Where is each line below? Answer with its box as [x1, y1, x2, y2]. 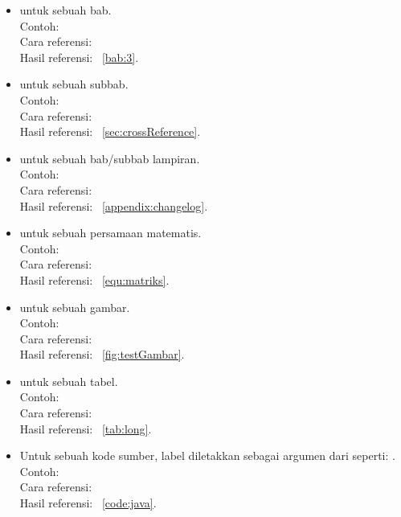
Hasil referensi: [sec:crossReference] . [19, 123, 201, 140]
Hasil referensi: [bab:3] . [19, 48, 139, 65]
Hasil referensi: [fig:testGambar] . [19, 346, 185, 363]
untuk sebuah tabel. [19, 372, 118, 389]
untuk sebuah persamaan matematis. [19, 224, 202, 241]
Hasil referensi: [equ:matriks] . [19, 271, 170, 288]
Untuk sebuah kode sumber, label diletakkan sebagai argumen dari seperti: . [19, 447, 395, 464]
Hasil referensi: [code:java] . [19, 494, 157, 511]
